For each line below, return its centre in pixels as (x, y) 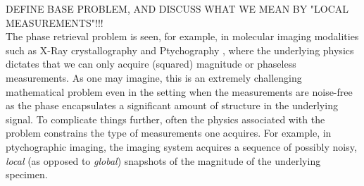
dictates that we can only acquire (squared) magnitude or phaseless (151, 64)
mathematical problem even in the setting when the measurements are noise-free (179, 91)
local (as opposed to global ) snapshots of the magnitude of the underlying (163, 160)
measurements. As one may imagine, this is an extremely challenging (154, 77)
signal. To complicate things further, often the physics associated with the (165, 119)
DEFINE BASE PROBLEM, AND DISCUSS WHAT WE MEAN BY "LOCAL (177, 8)
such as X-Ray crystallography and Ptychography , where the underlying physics (180, 50)
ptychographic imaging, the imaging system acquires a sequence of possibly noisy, (181, 146)
